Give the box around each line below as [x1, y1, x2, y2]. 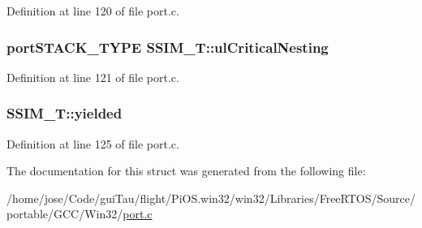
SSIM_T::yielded [6, 103, 123, 123]
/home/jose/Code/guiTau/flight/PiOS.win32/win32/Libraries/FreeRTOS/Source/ [6, 189, 416, 206]
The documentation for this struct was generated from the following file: [6, 162, 366, 179]
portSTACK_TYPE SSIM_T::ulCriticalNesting [6, 37, 329, 57]
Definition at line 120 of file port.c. [6, 2, 179, 19]
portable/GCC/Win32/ [6, 205, 123, 222]
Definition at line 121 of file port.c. [6, 68, 179, 85]
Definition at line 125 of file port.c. [6, 135, 179, 152]
